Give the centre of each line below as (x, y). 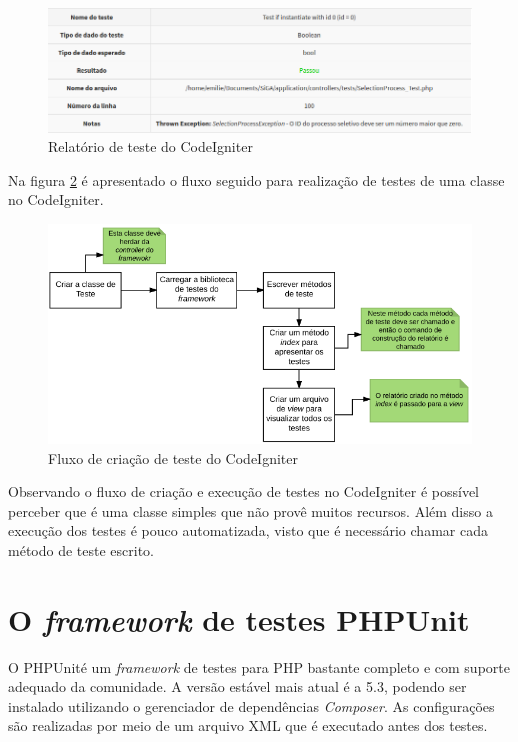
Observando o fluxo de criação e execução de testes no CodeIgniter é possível (243, 491)
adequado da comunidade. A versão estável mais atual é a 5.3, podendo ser (237, 686)
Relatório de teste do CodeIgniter (150, 146)
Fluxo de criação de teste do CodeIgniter (173, 457)
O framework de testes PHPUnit (239, 619)
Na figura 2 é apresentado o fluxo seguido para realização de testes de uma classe (256, 179)
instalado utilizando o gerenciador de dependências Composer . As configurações (251, 705)
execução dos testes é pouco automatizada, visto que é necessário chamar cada (248, 530)
